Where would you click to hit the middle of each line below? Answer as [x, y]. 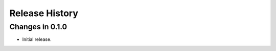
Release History [44, 13]
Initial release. [37, 39]
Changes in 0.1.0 [38, 27]
